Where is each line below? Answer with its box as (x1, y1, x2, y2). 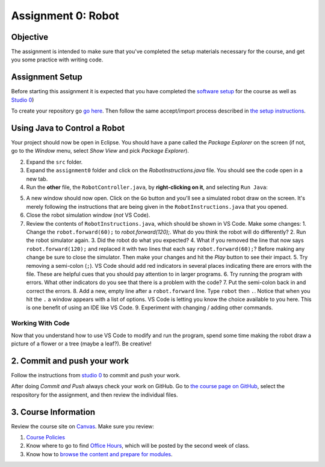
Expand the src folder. (26, 158, 83, 165)
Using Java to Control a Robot (11, 123, 125, 133)
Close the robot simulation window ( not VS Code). (26, 211, 150, 219)
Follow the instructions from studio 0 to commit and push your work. (11, 371, 181, 379)
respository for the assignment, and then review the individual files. (11, 391, 178, 398)
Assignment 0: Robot (11, 9, 120, 22)
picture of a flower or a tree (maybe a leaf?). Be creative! (11, 340, 152, 347)
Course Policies (26, 433, 66, 441)
